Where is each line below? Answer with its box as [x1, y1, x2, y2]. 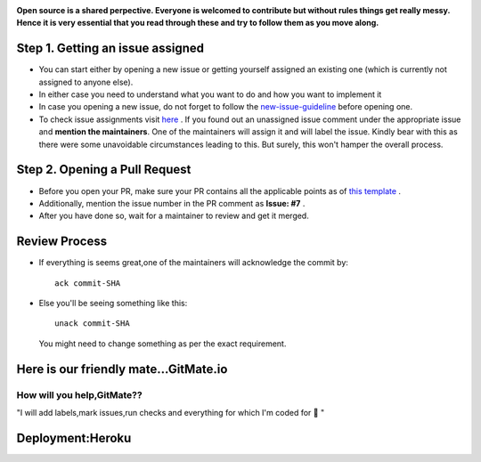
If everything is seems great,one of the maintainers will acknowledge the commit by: [38, 257, 349, 268]
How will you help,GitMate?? [16, 388, 143, 401]
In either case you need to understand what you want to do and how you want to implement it [38, 89, 382, 100]
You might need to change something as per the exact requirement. [38, 338, 287, 349]
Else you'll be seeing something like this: [38, 298, 188, 309]
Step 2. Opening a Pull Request [16, 162, 192, 177]
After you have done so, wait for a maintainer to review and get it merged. [38, 210, 309, 222]
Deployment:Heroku [16, 430, 132, 445]
